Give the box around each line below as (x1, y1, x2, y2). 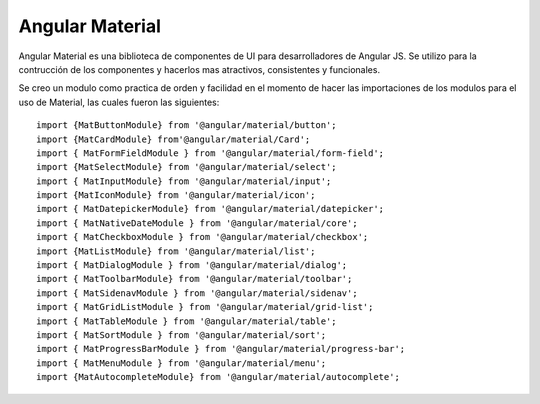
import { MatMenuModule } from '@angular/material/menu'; (36, 357, 327, 369)
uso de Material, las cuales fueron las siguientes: (18, 96, 220, 108)
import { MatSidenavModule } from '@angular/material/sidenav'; (36, 287, 359, 299)
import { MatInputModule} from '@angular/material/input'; (36, 175, 332, 187)
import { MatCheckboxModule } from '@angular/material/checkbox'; (36, 231, 369, 243)
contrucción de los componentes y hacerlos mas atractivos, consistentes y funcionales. (18, 63, 380, 75)
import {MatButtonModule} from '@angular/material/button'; (36, 120, 337, 131)
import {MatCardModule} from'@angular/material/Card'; (36, 133, 311, 145)
